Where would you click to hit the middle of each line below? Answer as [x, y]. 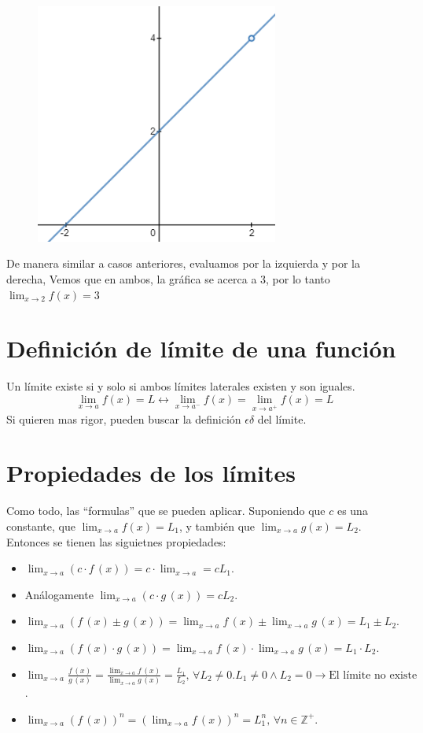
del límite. [282, 418]
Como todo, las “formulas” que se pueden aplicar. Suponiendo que [166, 511]
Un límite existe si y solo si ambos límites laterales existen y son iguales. [181, 386]
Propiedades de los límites [151, 473]
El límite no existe [373, 675]
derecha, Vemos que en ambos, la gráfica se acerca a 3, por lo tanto [168, 279]
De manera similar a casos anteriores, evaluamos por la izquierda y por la [183, 263]
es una [352, 511]
